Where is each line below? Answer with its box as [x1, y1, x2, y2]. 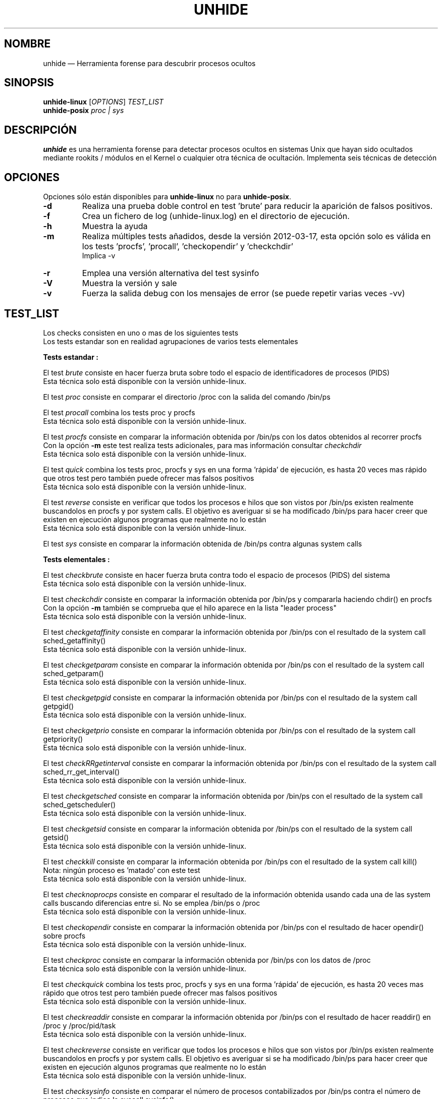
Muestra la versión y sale [82, 278, 177, 289]
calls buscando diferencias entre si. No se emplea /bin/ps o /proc [43, 898, 260, 907]
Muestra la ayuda [82, 221, 148, 232]
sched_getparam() [43, 669, 104, 678]
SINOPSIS [4, 76, 54, 89]
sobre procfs [43, 931, 86, 940]
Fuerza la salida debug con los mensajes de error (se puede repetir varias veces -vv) [82, 288, 405, 299]
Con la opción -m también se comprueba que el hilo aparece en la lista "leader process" [43, 603, 337, 612]
